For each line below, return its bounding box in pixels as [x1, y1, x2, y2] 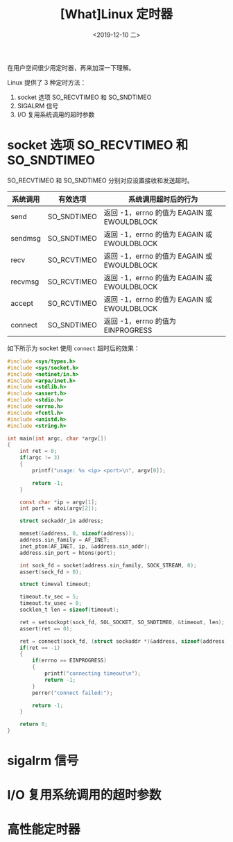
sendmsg [10, 233, 42, 243]
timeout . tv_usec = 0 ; [19, 600, 82, 607]
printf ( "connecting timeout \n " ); [44, 670, 141, 677]
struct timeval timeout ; [19, 581, 92, 588]
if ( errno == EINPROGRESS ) [32, 657, 107, 664]
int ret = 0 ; [19, 448, 58, 455]
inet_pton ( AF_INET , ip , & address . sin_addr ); [19, 542, 150, 550]
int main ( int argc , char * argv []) [7, 435, 107, 442]
